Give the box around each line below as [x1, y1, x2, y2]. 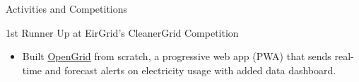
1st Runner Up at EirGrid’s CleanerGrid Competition [6, 25, 239, 40]
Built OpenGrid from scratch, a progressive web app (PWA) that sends [22, 49, 331, 64]
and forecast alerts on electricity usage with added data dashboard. [45, 62, 336, 77]
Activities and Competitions [6, 1, 128, 16]
